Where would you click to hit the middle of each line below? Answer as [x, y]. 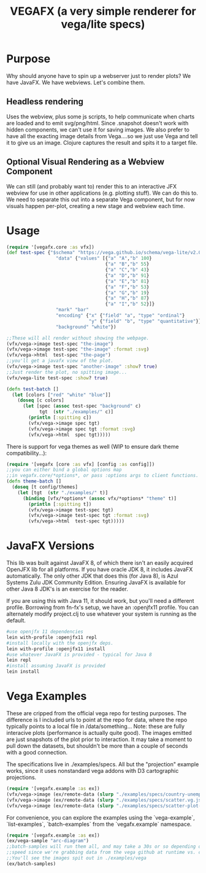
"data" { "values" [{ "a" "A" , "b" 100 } [104, 258]
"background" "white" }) [86, 327]
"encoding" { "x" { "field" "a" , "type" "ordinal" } [120, 316]
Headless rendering [45, 102]
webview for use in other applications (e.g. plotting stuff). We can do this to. [102, 193]
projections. [21, 777]
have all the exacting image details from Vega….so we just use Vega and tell [102, 136]
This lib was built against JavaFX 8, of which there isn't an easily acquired [100, 563]
